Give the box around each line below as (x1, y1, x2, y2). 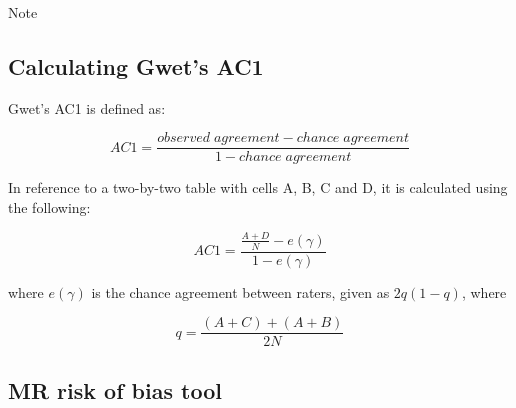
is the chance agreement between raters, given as (91, 281, 390, 302)
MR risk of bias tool (8, 374, 222, 405)
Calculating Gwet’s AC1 (8, 50, 264, 81)
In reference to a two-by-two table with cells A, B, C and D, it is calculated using (8, 177, 508, 198)
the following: (8, 197, 91, 218)
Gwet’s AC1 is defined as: (8, 97, 166, 118)
